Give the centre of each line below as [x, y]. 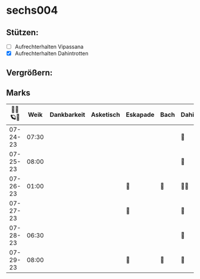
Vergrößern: [29, 72]
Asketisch [105, 114]
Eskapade [140, 114]
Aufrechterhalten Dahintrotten [51, 54]
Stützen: [22, 32]
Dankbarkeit [67, 114]
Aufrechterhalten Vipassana [49, 46]
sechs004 [32, 10]
